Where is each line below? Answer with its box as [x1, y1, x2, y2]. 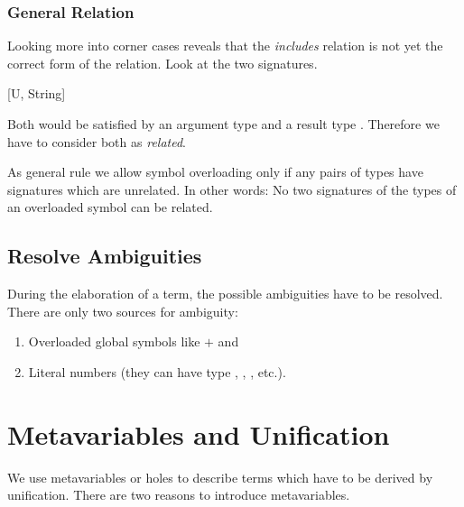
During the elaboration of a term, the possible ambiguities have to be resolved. [7, 284, 443, 303]
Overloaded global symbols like [28, 332, 200, 351]
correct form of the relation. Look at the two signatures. [7, 53, 318, 72]
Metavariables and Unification [7, 415, 390, 452]
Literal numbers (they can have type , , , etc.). [28, 362, 286, 381]
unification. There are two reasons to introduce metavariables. [7, 485, 350, 504]
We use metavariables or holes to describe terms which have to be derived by [7, 467, 433, 486]
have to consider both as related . [7, 132, 186, 151]
